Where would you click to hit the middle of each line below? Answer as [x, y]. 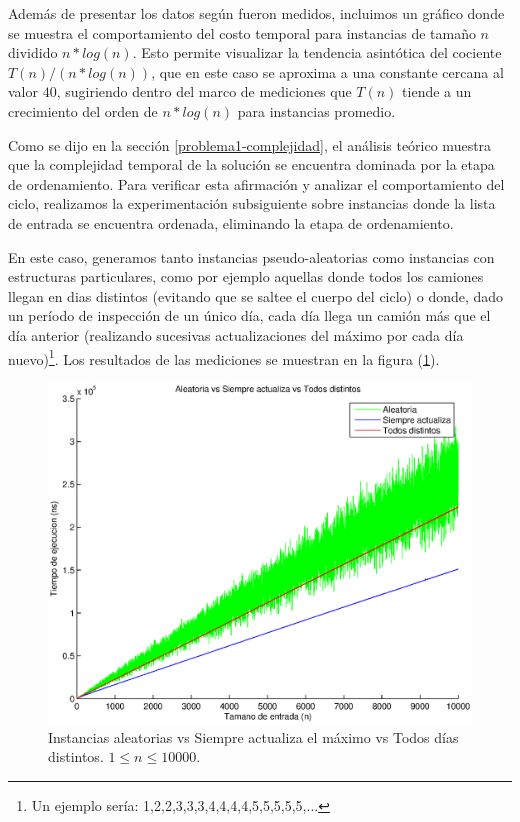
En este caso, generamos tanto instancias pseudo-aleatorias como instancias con [251, 256]
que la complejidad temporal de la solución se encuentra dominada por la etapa [251, 164]
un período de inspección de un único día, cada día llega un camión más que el [249, 315]
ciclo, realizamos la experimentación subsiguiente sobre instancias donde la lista [252, 203]
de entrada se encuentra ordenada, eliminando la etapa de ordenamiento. [231, 222]
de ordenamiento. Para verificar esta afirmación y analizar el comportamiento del [256, 183]
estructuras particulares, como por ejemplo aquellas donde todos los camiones [246, 276]
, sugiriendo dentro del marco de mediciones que [204, 91]
